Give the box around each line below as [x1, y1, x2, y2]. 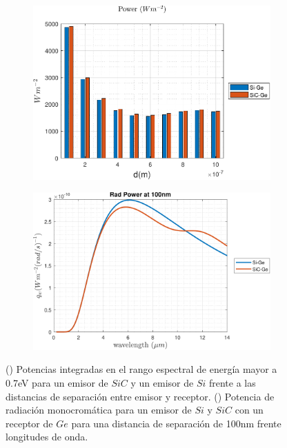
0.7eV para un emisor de [6, 376, 108, 390]
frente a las [208, 376, 256, 390]
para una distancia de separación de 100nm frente [71, 416, 281, 430]
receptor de [6, 416, 53, 430]
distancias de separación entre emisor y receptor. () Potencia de [6, 389, 275, 403]
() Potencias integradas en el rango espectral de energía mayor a [6, 362, 277, 376]
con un [235, 403, 264, 417]
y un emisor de [130, 376, 194, 390]
